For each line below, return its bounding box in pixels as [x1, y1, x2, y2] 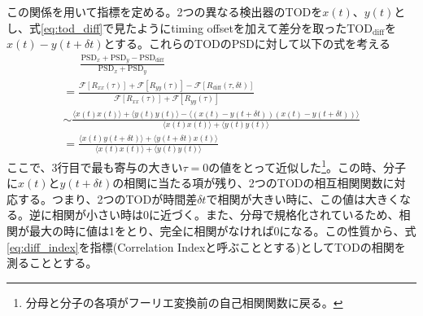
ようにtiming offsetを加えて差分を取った [137, 19, 347, 36]
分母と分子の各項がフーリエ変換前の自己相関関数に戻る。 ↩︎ [25, 293, 343, 310]
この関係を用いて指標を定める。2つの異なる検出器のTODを [7, 3, 323, 20]
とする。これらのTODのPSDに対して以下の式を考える [103, 35, 390, 52]
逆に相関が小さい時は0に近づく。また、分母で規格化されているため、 [28, 206, 399, 223]
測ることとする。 [7, 254, 98, 271]
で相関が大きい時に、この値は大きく [206, 190, 400, 207]
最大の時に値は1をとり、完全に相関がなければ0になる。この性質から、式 [28, 222, 416, 239]
